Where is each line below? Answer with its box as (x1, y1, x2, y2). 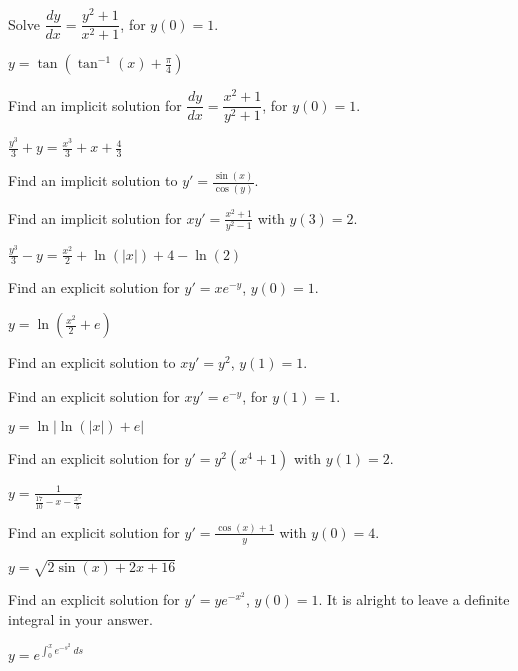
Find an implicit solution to (8, 170, 178, 191)
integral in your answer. (8, 608, 153, 629)
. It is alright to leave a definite (318, 589, 510, 610)
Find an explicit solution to (8, 352, 176, 373)
